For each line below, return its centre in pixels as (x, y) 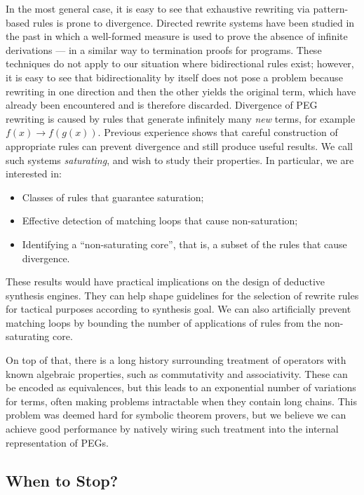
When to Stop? (62, 480)
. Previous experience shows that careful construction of (218, 132)
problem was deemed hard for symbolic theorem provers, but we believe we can (176, 415)
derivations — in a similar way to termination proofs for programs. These (164, 49)
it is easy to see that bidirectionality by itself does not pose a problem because (174, 77)
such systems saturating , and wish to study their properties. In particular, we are (180, 160)
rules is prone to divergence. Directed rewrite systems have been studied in (194, 22)
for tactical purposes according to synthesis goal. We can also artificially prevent (178, 309)
